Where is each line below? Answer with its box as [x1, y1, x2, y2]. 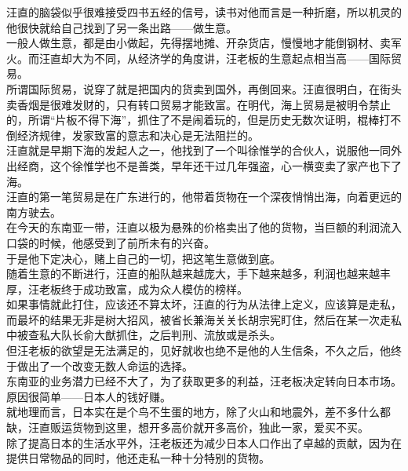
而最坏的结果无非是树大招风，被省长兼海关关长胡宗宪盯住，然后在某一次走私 [6, 311, 402, 327]
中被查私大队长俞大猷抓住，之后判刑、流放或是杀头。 [6, 327, 281, 343]
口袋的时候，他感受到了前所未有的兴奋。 [6, 234, 215, 250]
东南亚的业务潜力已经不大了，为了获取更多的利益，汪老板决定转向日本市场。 [6, 373, 402, 389]
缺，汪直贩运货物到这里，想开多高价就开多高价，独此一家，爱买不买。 [6, 419, 369, 436]
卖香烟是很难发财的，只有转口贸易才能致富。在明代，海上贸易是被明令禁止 [6, 96, 391, 112]
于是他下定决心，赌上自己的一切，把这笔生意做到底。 [6, 250, 281, 266]
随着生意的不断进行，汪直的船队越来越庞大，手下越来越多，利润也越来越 [6, 265, 380, 282]
